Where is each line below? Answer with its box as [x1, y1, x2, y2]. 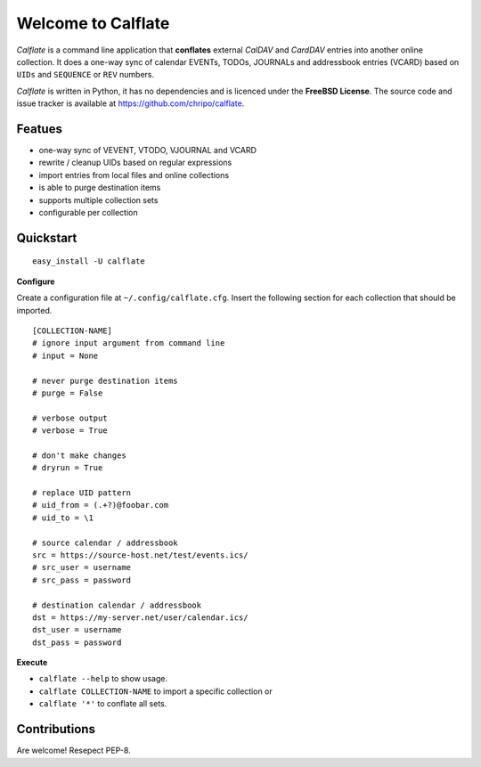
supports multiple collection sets [38, 194, 159, 205]
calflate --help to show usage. [38, 673, 168, 684]
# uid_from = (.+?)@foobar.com [32, 500, 169, 510]
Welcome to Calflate [16, 13, 170, 33]
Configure [16, 276, 55, 287]
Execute [16, 657, 48, 668]
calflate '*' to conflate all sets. [38, 698, 167, 709]
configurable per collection [38, 207, 138, 217]
